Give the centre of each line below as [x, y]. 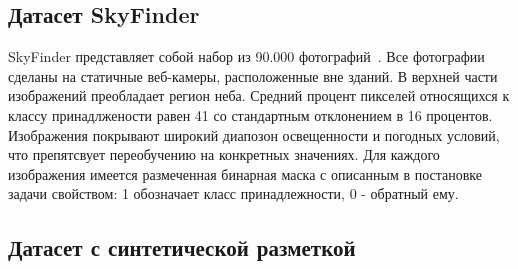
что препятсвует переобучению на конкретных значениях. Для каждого [224, 154]
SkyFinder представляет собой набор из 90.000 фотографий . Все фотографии [246, 56]
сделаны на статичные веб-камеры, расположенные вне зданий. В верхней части [253, 75]
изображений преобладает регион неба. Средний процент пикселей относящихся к [259, 95]
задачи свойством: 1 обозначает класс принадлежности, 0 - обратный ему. [233, 193]
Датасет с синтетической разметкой [182, 247]
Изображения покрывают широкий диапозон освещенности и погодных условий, [254, 134]
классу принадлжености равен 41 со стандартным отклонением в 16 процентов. [250, 114]
